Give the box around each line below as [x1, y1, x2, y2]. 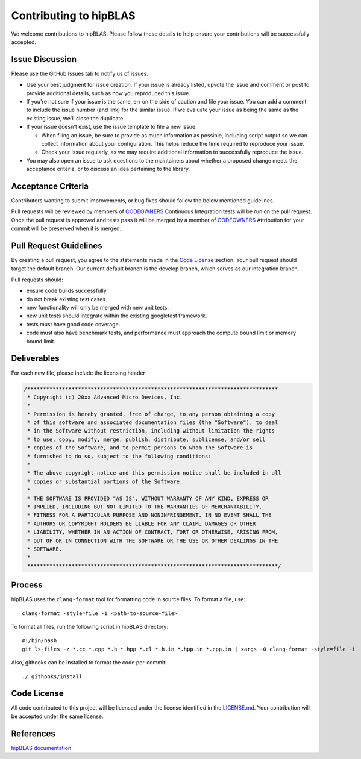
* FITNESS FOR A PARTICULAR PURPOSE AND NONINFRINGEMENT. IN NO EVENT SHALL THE [27, 512, 272, 519]
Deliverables [11, 353, 60, 364]
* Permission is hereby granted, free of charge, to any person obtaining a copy [27, 410, 275, 417]
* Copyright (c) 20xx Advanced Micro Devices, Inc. [27, 393, 183, 401]
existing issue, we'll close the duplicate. [26, 114, 125, 122]
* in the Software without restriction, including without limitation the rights [27, 428, 275, 434]
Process [11, 580, 43, 590]
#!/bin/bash [22, 637, 57, 644]
